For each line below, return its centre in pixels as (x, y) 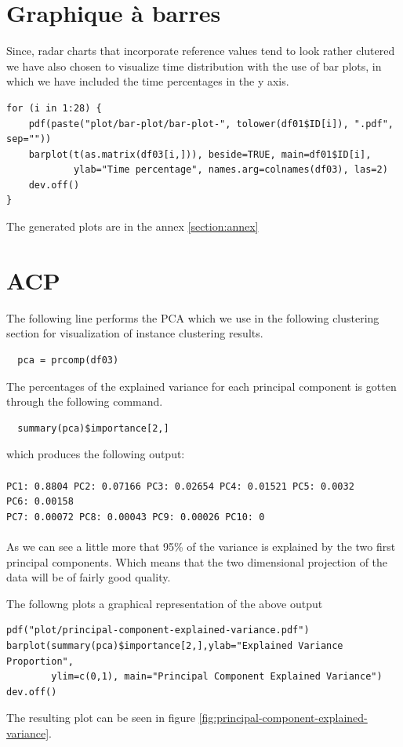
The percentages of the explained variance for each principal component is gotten (201, 386)
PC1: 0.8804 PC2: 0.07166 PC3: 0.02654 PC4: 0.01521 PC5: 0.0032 (180, 486)
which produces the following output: (96, 454)
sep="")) (29, 139)
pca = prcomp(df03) (68, 360)
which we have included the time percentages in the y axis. (148, 81)
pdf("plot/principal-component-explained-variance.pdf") (158, 630)
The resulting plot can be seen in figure (101, 718)
